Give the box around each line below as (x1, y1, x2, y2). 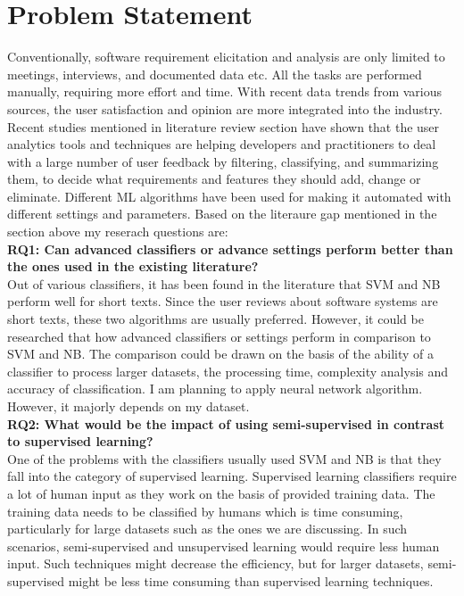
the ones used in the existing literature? (7, 257, 259, 276)
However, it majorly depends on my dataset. (7, 397, 250, 415)
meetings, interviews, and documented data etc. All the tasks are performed (7, 64, 422, 83)
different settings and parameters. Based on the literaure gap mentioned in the (7, 204, 437, 223)
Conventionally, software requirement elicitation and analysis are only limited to (7, 47, 445, 66)
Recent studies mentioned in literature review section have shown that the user (7, 117, 440, 136)
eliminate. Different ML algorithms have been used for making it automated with (7, 186, 452, 205)
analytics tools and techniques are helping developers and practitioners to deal (7, 135, 436, 153)
